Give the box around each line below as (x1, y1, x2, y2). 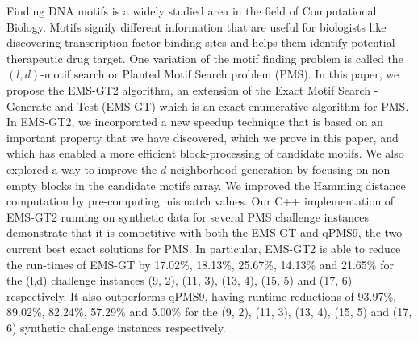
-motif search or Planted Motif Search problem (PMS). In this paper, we (40, 65, 399, 82)
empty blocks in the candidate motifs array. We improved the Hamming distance (6, 176, 406, 193)
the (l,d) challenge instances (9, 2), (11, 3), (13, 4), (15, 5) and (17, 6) (6, 272, 353, 289)
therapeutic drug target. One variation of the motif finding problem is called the (6, 49, 403, 66)
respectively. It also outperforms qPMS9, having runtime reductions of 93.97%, (6, 287, 396, 304)
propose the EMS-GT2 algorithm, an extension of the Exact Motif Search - (6, 81, 378, 98)
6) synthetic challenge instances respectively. (6, 319, 226, 336)
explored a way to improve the (6, 160, 157, 177)
